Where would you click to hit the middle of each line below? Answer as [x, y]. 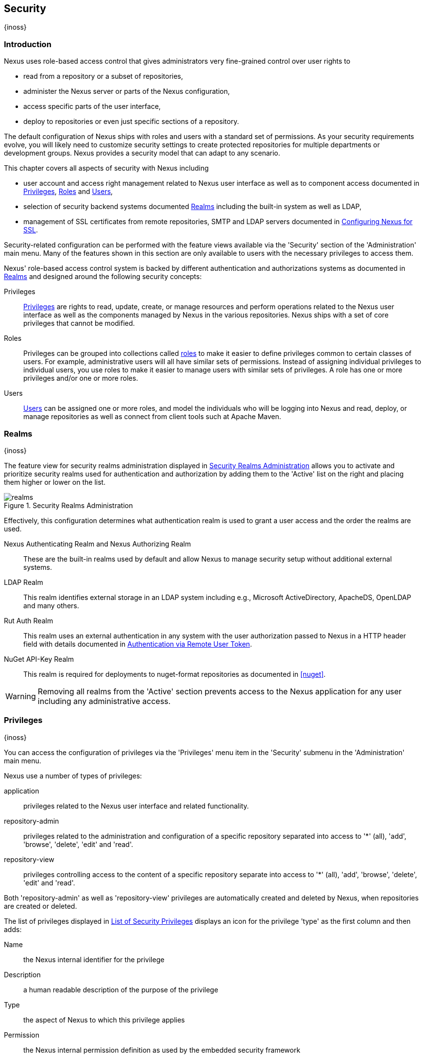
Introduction [28, 44]
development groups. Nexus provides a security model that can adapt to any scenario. [142, 153]
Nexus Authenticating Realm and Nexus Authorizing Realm [97, 544]
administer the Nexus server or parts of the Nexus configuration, [127, 91]
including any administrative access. [104, 701]
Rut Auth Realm [29, 620]
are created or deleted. [41, 906]
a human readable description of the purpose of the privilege [121, 989]
